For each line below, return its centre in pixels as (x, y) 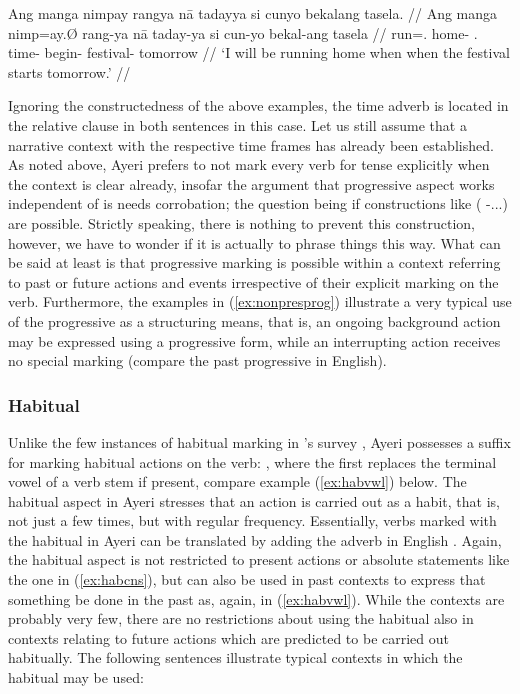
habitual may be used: (76, 677)
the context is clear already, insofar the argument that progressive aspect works (251, 183)
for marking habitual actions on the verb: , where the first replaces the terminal (252, 461)
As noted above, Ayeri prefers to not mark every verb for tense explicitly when (249, 164)
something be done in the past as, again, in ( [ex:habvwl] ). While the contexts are (256, 598)
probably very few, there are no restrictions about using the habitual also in (241, 618)
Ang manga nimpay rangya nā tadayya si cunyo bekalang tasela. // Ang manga (253, 13)
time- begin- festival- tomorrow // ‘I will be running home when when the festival (259, 52)
